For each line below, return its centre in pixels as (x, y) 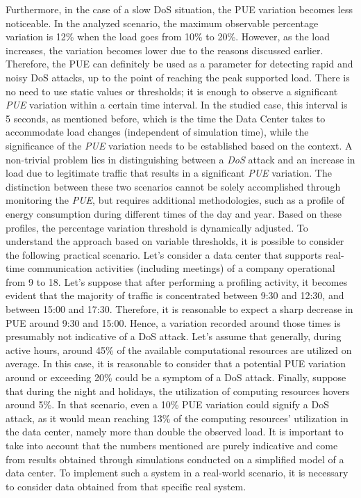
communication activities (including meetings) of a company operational (181, 268)
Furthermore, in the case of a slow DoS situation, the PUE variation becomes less (179, 9)
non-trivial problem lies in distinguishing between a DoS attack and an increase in (180, 159)
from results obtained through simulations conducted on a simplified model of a (175, 459)
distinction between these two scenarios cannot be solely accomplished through (173, 186)
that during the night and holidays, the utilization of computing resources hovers (178, 391)
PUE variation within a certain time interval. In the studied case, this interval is (177, 105)
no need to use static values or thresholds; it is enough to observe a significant (172, 91)
